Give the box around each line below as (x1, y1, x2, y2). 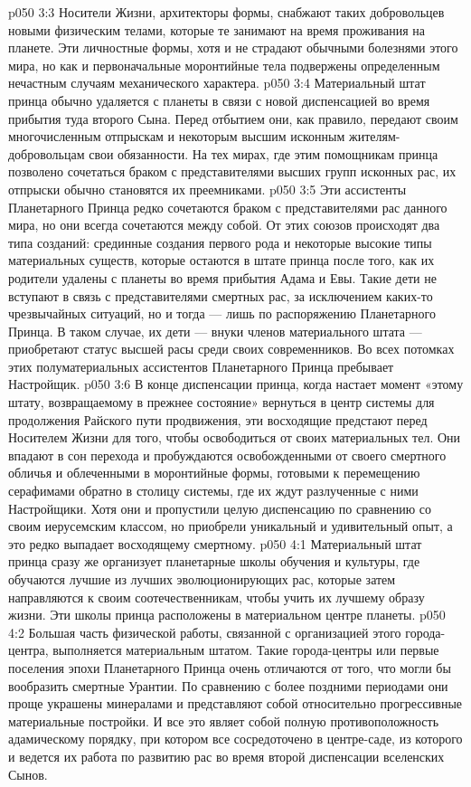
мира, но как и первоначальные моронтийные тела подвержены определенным (8, 55, 440, 74)
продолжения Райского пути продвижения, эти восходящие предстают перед (8, 410, 428, 429)
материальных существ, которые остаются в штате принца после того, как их (8, 251, 435, 270)
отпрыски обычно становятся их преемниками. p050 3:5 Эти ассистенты (8, 179, 407, 198)
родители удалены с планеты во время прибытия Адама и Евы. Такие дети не (8, 268, 437, 287)
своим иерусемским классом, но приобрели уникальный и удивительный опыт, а (8, 517, 453, 536)
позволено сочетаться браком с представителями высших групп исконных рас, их (8, 162, 457, 181)
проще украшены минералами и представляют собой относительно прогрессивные (8, 694, 463, 713)
